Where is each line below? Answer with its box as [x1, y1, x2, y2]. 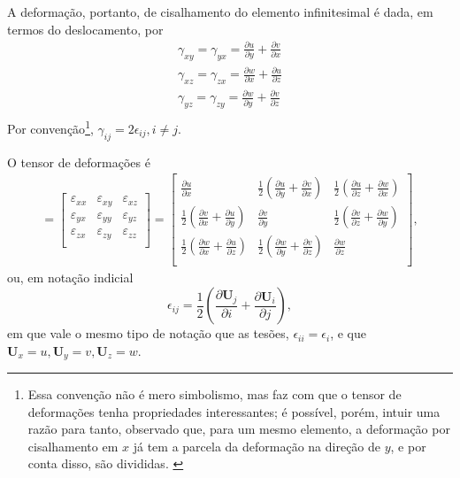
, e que [330, 324, 366, 343]
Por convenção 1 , [7, 117, 94, 137]
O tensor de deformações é [7, 152, 150, 171]
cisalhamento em [27, 436, 119, 455]
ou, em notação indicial [7, 268, 134, 287]
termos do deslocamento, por [7, 19, 164, 38]
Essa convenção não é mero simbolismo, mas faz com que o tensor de [27, 385, 402, 404]
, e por [390, 436, 426, 455]
